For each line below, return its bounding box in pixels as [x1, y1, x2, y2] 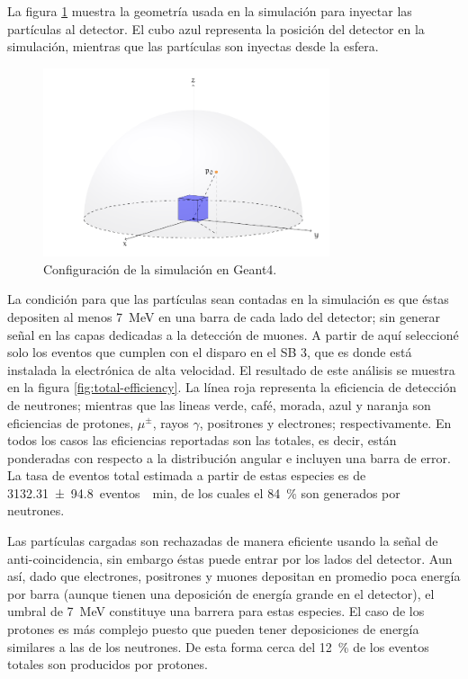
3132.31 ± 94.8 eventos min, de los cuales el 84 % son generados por [7, 483, 400, 502]
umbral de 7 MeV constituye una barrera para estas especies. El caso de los [7, 602, 425, 621]
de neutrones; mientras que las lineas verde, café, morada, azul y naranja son [7, 395, 431, 414]
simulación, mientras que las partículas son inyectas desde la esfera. [7, 37, 379, 56]
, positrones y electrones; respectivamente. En [199, 413, 452, 432]
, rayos [152, 413, 189, 432]
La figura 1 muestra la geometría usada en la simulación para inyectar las [7, 2, 412, 20]
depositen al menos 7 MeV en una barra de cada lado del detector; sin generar [7, 307, 441, 326]
